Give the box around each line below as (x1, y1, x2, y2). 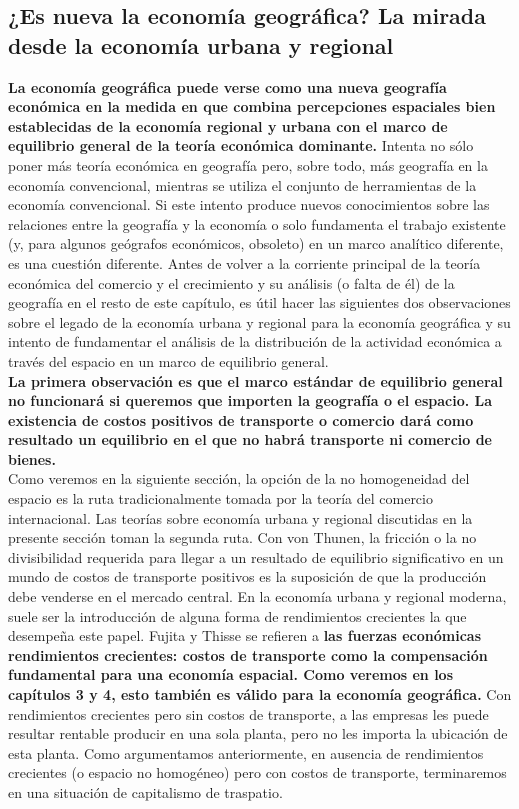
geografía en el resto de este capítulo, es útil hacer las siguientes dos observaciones (8, 292, 511, 313)
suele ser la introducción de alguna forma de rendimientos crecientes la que (8, 605, 467, 626)
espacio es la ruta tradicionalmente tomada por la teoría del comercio (8, 488, 433, 509)
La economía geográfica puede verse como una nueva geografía (8, 76, 447, 97)
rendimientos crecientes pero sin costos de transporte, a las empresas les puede (8, 703, 489, 724)
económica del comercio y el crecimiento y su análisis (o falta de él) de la (8, 272, 455, 293)
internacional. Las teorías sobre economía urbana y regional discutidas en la (8, 507, 473, 528)
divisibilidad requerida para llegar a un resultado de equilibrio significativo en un (8, 546, 504, 567)
